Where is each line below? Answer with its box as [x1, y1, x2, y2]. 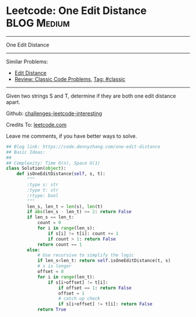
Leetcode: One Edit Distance [6, 4, 147, 18]
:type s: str [27, 182, 59, 188]
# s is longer [37, 263, 72, 269]
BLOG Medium [6, 16, 70, 30]
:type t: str [27, 187, 59, 193]
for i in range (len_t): [37, 274, 95, 280]
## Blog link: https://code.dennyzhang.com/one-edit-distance [6, 144, 160, 149]
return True [37, 306, 66, 313]
